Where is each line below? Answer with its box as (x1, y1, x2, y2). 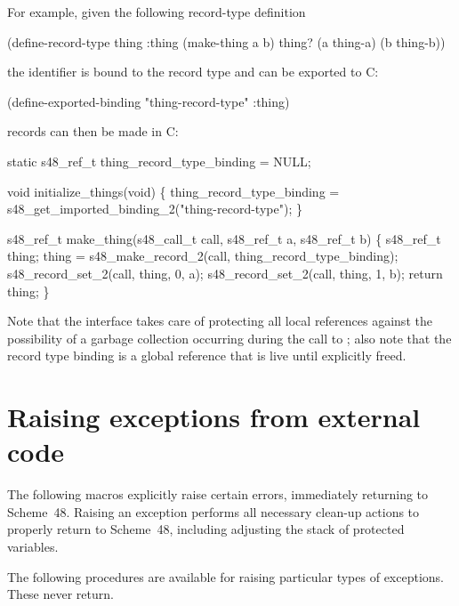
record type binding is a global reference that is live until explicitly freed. (7, 346, 407, 365)
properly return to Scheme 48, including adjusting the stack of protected (7, 520, 405, 538)
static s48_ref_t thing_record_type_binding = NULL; (7, 151, 311, 170)
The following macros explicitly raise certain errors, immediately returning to (7, 485, 429, 504)
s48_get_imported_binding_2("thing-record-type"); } (7, 199, 302, 218)
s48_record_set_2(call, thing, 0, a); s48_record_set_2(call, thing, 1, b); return (7, 263, 443, 282)
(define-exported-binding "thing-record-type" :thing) (7, 92, 290, 110)
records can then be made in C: (7, 122, 179, 141)
